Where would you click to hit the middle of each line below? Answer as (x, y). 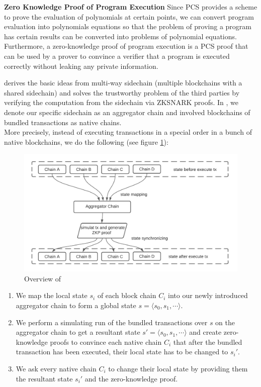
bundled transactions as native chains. (63, 122)
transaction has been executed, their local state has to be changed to (122, 352)
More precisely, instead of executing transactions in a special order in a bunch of (128, 132)
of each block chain (127, 295)
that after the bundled (208, 342)
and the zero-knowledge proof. (131, 378)
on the (225, 322)
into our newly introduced (208, 295)
